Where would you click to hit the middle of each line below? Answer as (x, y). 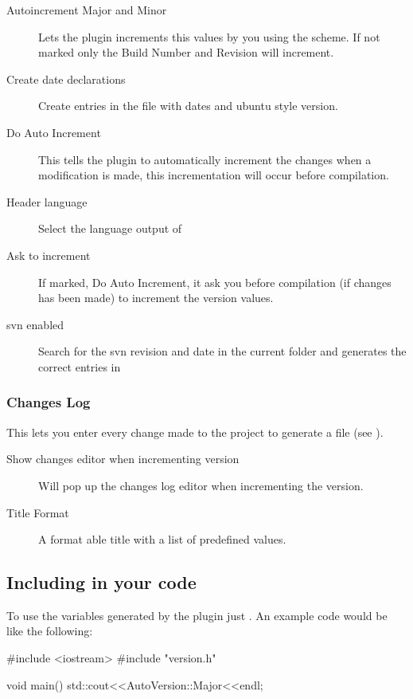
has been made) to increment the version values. (156, 298)
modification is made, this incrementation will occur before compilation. (214, 175)
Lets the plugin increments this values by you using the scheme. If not (209, 36)
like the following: (50, 631)
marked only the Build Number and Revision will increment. (186, 52)
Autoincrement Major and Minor (87, 10)
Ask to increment (49, 255)
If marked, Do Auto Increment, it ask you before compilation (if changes (215, 282)
